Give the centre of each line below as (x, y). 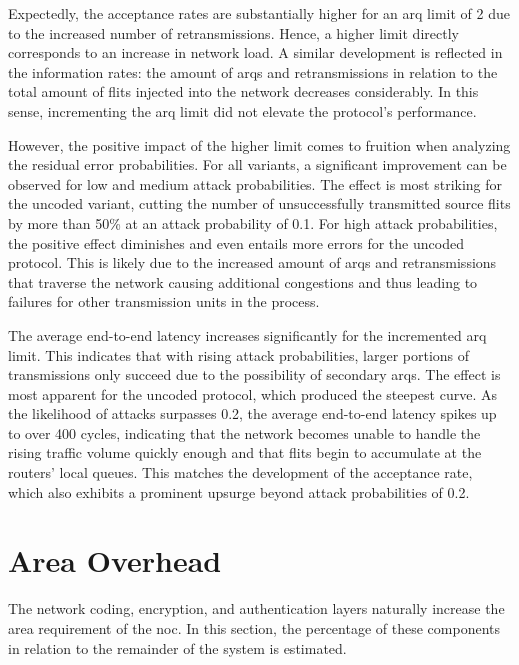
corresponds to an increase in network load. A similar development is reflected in (255, 52)
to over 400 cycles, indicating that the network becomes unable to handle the (244, 432)
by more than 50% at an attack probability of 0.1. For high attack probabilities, (253, 222)
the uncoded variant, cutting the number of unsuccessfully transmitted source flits (259, 203)
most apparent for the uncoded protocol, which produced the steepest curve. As (252, 393)
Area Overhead (115, 560)
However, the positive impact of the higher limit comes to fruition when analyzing (259, 144)
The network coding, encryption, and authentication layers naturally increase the (256, 608)
